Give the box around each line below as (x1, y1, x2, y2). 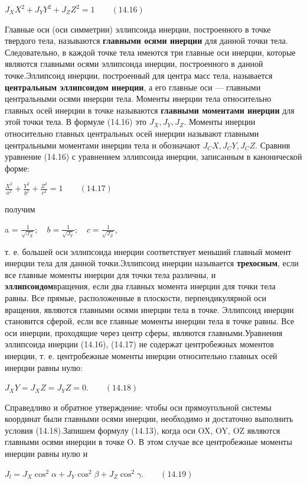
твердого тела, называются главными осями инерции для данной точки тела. (5, 34, 288, 47)
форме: (5, 162, 30, 174)
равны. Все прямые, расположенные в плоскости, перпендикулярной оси (5, 291, 266, 304)
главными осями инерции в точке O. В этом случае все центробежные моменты (5, 435, 292, 448)
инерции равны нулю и (5, 447, 88, 460)
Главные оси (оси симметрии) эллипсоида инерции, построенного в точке (5, 22, 271, 35)
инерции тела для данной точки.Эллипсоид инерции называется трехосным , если (5, 257, 299, 269)
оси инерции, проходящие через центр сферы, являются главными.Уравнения (5, 326, 283, 338)
